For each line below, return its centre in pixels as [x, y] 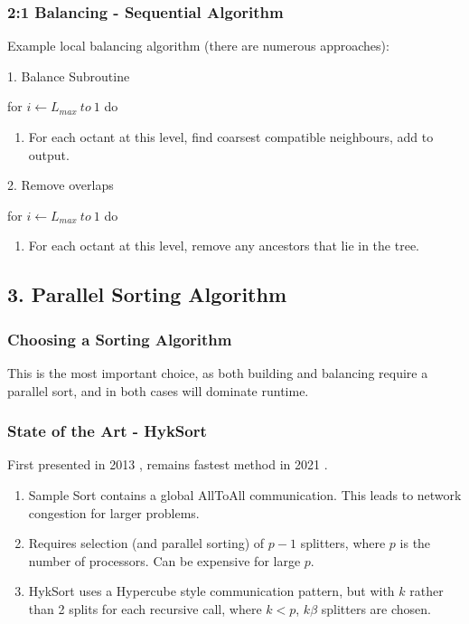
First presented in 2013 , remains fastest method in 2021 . [168, 464]
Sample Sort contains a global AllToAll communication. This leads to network [245, 494]
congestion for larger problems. [114, 512]
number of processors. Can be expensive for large [164, 560]
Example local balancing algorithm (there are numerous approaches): [198, 46]
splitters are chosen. [376, 608]
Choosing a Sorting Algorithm [120, 339]
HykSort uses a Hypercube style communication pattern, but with [211, 591]
